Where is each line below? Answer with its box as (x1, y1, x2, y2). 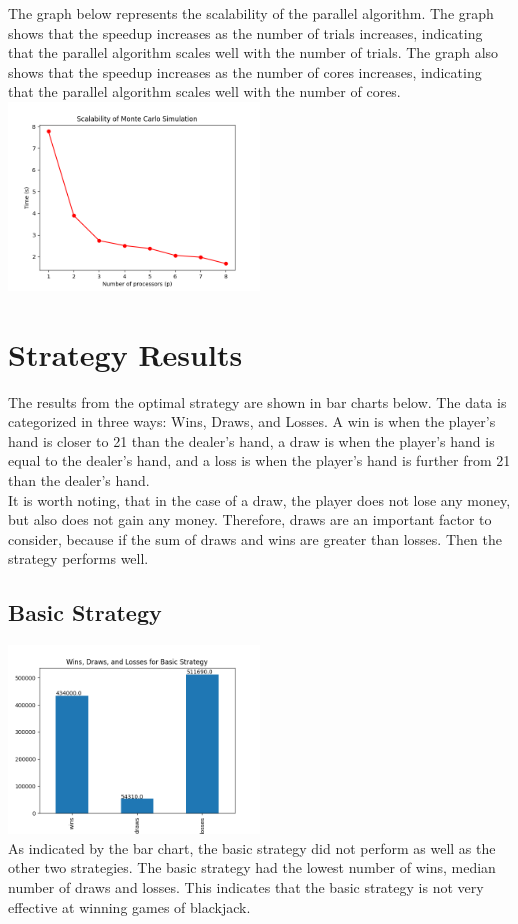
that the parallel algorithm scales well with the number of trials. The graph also (8, 42, 499, 63)
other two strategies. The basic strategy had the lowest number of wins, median (8, 857, 496, 878)
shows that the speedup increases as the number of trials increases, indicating (8, 22, 483, 43)
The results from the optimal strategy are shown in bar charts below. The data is (8, 391, 507, 412)
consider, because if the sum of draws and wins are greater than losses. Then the (8, 528, 502, 549)
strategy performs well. (8, 548, 149, 569)
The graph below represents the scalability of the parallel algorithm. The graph (8, 3, 494, 23)
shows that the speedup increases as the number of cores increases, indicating (8, 61, 482, 82)
